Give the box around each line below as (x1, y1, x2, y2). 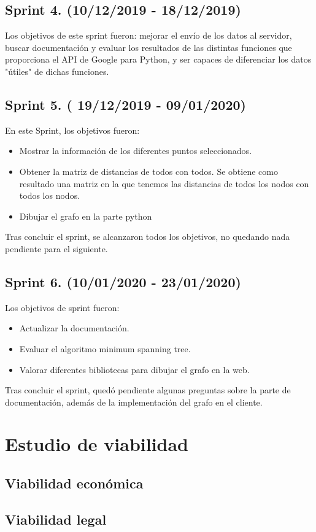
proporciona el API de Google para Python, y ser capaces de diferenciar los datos (5, 53, 312, 66)
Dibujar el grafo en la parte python (19, 209, 152, 222)
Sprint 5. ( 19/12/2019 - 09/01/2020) (5, 94, 246, 114)
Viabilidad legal (5, 509, 107, 528)
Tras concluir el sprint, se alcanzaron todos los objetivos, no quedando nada (5, 230, 290, 243)
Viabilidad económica (5, 474, 144, 493)
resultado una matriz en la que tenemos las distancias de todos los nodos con (19, 177, 309, 190)
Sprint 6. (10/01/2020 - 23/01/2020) (5, 272, 241, 291)
